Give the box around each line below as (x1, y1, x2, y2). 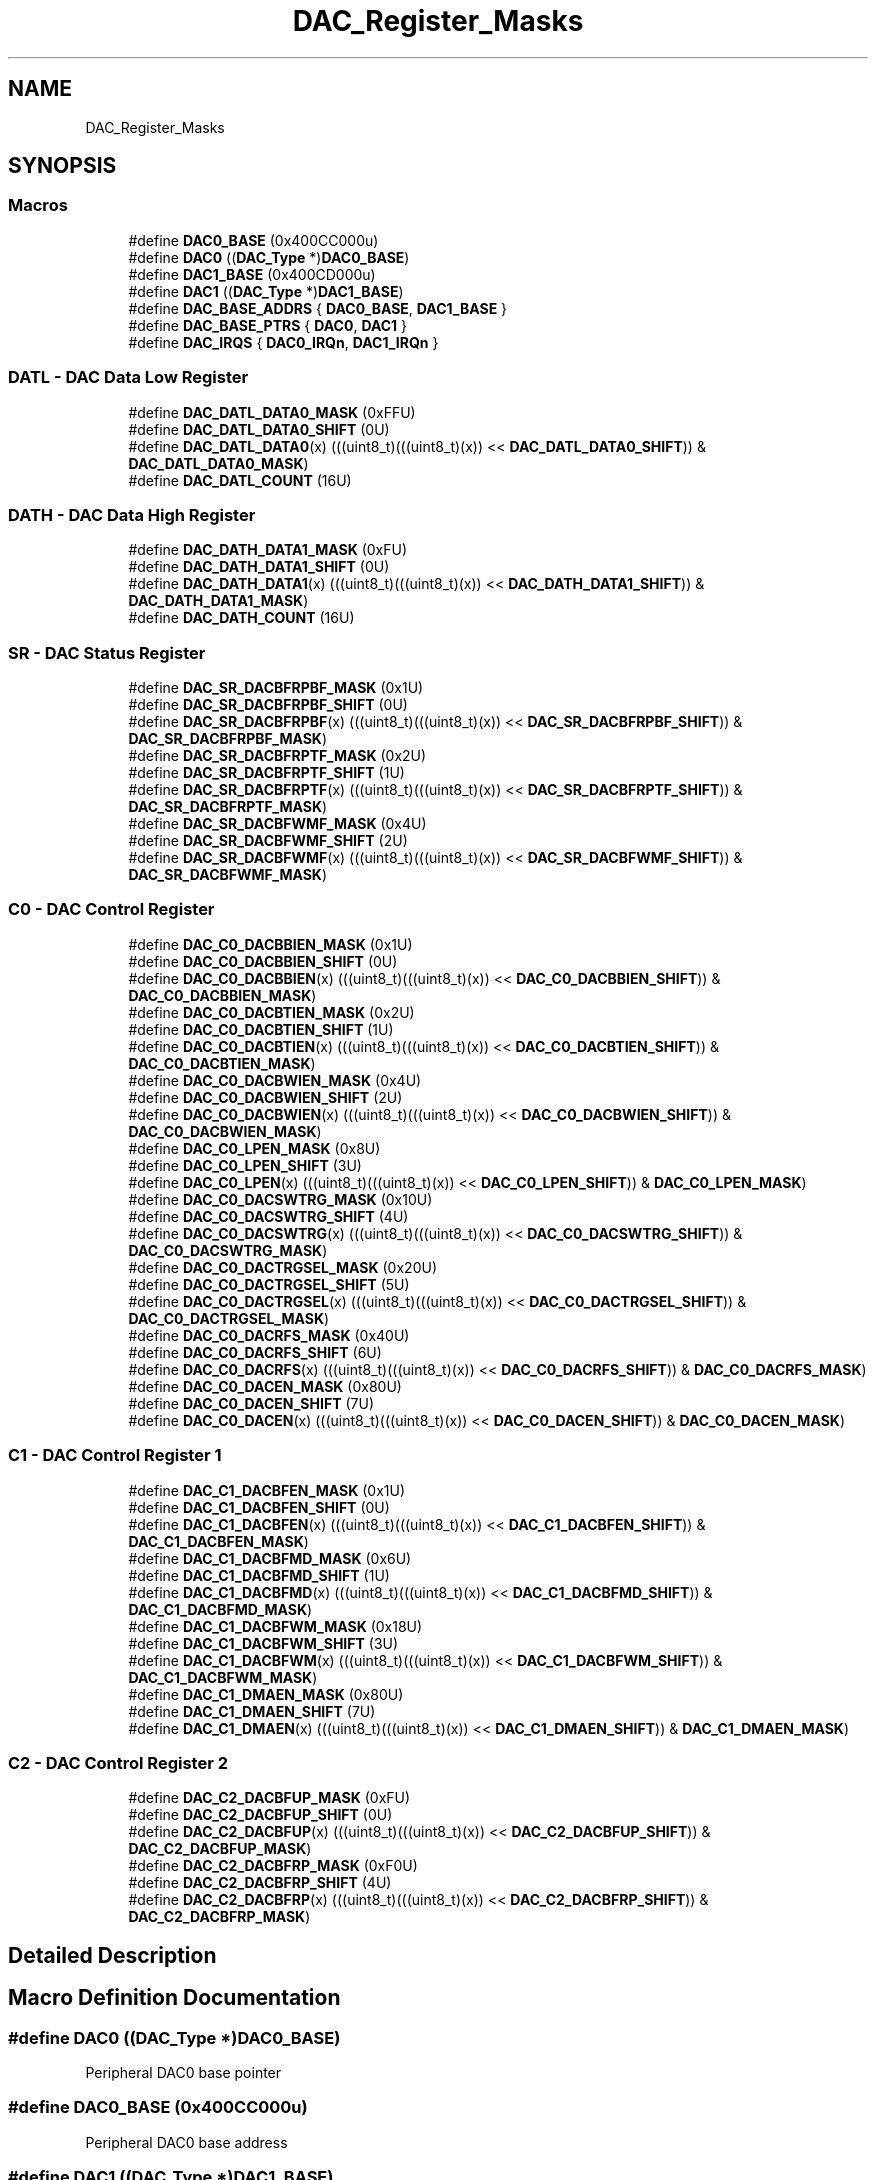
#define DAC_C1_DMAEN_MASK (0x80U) (128, 1685, 404, 1703)
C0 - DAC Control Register (8, 899, 215, 920)
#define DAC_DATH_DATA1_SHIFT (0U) (128, 558, 390, 576)
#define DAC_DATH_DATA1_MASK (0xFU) (128, 541, 408, 559)
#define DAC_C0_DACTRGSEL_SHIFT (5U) (128, 1275, 410, 1293)
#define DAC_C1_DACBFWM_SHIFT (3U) (128, 1634, 399, 1652)
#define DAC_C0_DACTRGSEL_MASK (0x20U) (128, 1258, 437, 1276)
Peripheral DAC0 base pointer (85, 2063, 282, 2081)
